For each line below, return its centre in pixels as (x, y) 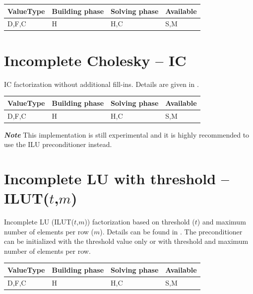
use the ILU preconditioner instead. (58, 144)
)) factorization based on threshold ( (140, 222)
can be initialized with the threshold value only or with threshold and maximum (126, 241)
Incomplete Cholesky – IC (95, 60)
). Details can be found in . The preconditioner (171, 231)
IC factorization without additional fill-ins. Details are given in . (101, 84)
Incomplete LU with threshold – (117, 178)
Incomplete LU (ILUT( (39, 222)
